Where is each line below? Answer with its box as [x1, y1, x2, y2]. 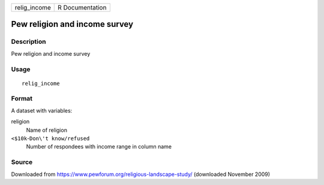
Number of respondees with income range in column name [26, 143, 172, 150]
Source [11, 158, 33, 166]
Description [11, 38, 46, 46]
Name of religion [26, 126, 67, 134]
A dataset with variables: [11, 107, 73, 114]
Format [11, 95, 33, 103]
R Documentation [58, 4, 107, 11]
